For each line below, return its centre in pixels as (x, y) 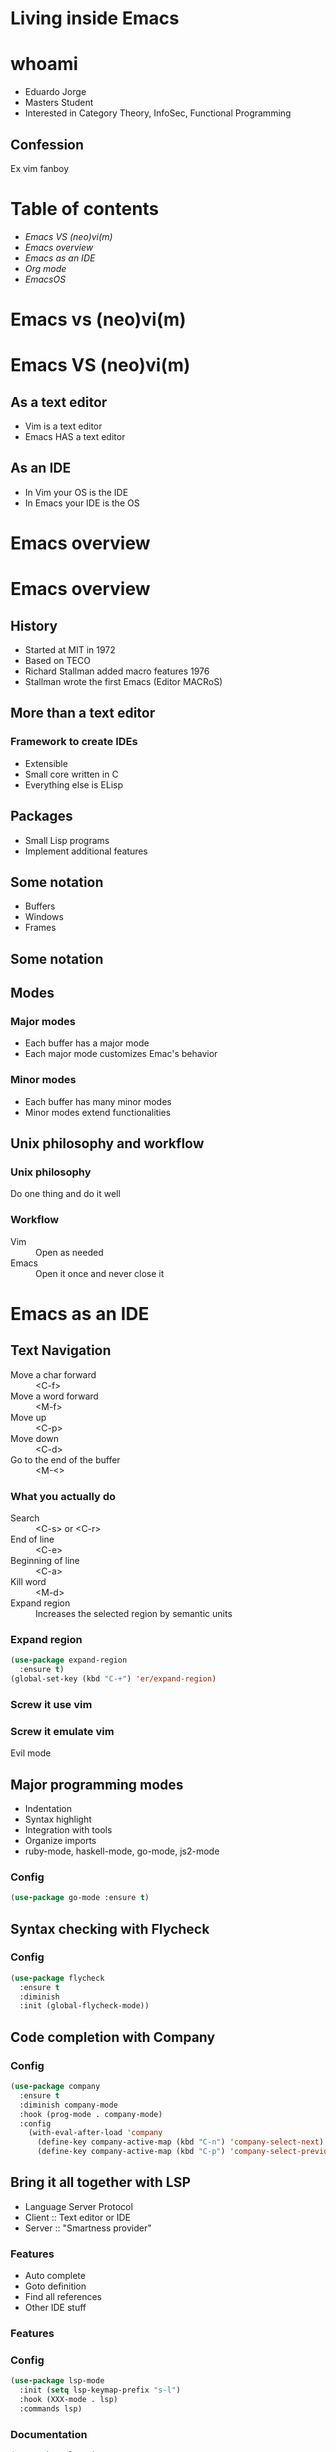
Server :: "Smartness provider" (88, 2228)
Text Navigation (61, 1350)
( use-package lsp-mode (57, 2381)
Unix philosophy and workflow (107, 1143)
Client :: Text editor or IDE (78, 2217)
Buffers (40, 906)
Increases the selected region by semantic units (134, 1614)
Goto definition (55, 2286)
